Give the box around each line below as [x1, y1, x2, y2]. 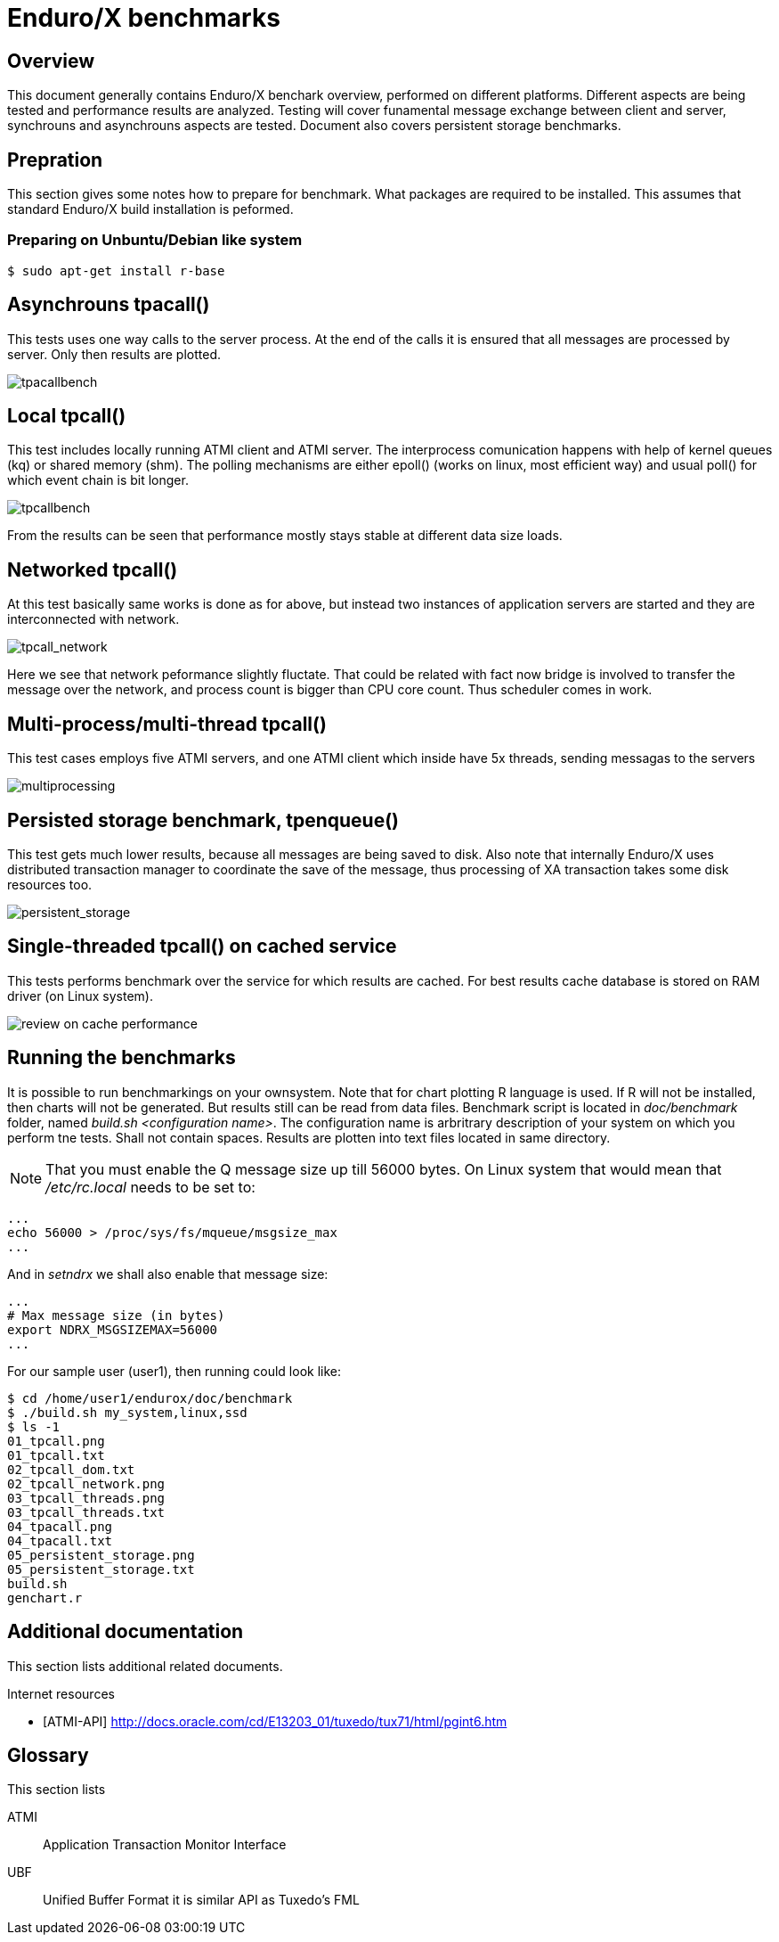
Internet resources [7, 1685, 115, 1701]
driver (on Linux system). [7, 987, 153, 1004]
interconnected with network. [7, 611, 180, 627]
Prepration [7, 148, 103, 171]
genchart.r [7, 1590, 83, 1605]
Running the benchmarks [7, 1046, 236, 1069]
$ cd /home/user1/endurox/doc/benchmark [7, 1390, 293, 1405]
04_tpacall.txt [7, 1533, 113, 1548]
